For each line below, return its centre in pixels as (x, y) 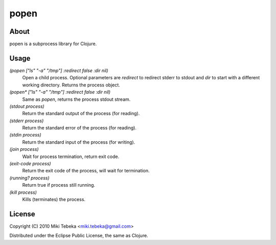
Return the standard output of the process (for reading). (81, 114)
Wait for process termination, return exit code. (71, 157)
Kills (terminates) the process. (54, 199)
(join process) (24, 149)
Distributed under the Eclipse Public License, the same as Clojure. (79, 236)
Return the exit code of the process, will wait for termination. (86, 171)
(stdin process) (26, 135)
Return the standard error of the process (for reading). (79, 128)
